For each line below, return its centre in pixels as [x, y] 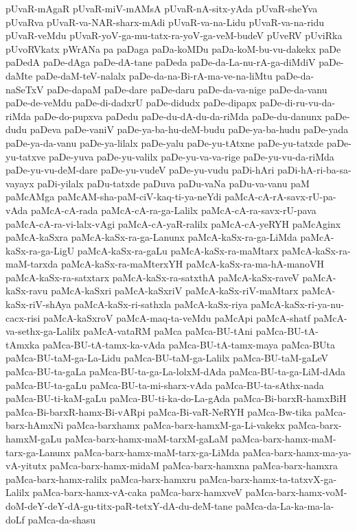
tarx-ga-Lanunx [38, 452]
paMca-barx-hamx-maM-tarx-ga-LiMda [157, 452]
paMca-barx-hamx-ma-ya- [297, 452]
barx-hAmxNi [35, 425]
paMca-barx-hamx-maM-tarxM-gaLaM [147, 438]
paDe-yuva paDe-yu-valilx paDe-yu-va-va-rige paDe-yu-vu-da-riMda [191, 156]
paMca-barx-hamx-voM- [296, 492]
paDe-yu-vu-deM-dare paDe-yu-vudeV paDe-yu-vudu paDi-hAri [140, 170]
